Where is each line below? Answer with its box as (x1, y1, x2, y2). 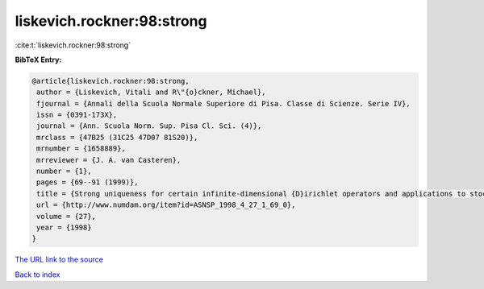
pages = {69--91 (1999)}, (36, 178, 139, 187)
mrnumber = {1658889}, (36, 144, 127, 153)
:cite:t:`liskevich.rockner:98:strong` (15, 40, 131, 50)
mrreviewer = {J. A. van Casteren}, (36, 155, 181, 164)
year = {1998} (36, 223, 92, 232)
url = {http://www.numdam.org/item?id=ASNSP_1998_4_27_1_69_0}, (36, 200, 296, 209)
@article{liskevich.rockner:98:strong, (31, 76, 190, 85)
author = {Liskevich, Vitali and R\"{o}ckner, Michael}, (36, 88, 266, 97)
